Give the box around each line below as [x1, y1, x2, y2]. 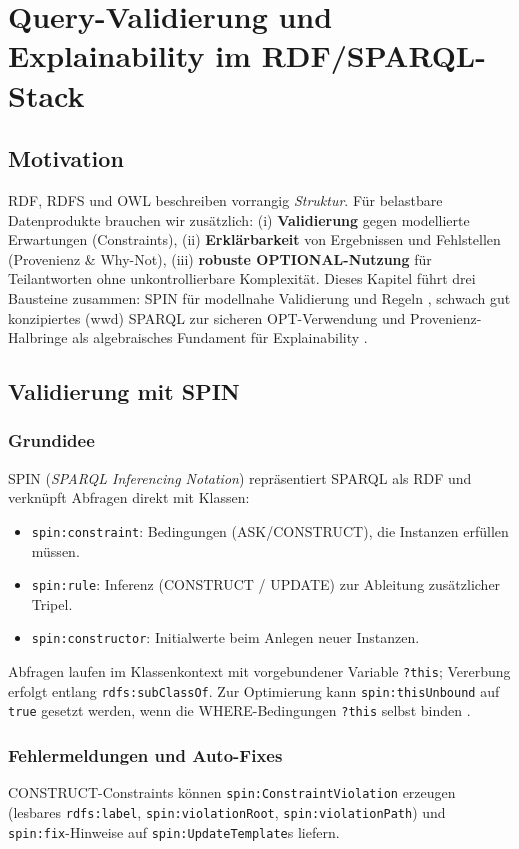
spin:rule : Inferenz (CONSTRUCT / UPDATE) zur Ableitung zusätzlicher [31, 574, 501, 595]
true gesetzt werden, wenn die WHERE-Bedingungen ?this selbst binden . [8, 700, 471, 721]
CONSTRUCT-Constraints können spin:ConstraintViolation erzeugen [8, 782, 456, 803]
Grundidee [8, 428, 95, 453]
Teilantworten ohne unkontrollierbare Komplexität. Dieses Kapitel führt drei [8, 268, 476, 289]
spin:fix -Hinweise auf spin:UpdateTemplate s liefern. [8, 821, 340, 842]
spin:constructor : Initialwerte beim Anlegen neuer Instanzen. [31, 627, 420, 648]
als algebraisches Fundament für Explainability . [72, 327, 368, 348]
